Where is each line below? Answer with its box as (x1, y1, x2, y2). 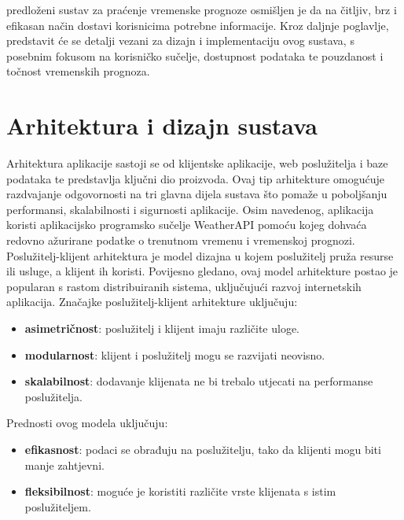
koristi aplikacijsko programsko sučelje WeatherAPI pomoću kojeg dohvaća (6, 216, 367, 233)
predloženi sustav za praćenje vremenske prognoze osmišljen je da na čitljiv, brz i (6, 2, 397, 17)
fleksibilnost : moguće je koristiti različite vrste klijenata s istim (24, 483, 336, 500)
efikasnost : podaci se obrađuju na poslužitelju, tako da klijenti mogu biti (24, 441, 381, 457)
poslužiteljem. (24, 498, 91, 514)
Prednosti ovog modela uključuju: (6, 415, 168, 431)
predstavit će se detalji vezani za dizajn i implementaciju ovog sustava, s (6, 32, 354, 49)
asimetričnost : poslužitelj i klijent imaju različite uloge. (24, 320, 299, 337)
